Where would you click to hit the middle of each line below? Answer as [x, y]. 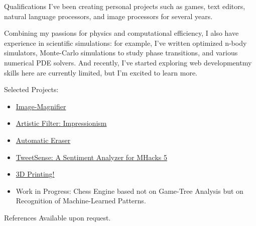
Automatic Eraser [43, 140]
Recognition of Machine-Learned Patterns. [81, 201]
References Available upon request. [57, 217]
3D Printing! [35, 174]
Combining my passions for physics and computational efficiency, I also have [121, 33]
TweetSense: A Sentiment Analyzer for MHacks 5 [91, 157]
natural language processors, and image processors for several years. [108, 16]
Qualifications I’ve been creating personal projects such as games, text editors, [125, 6]
